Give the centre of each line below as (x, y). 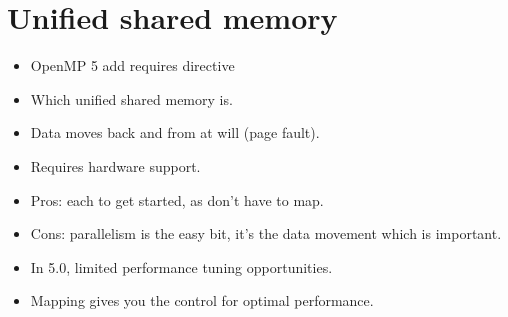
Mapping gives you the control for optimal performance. (202, 300)
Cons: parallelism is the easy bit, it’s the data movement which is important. (266, 233)
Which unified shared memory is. (131, 98)
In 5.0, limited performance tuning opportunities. (181, 266)
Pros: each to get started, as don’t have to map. (177, 199)
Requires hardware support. (115, 165)
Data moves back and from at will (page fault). (175, 132)
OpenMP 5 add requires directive (132, 65)
